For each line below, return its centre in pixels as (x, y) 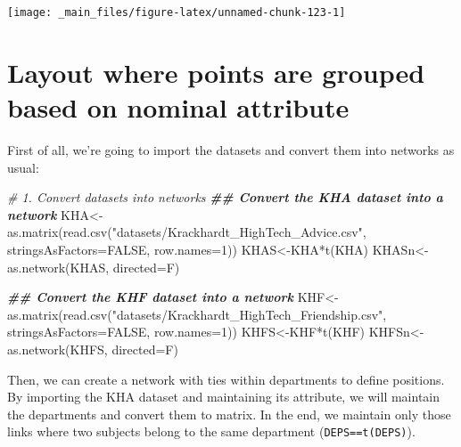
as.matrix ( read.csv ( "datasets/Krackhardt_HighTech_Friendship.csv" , (197, 314)
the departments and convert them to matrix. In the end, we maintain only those (229, 414)
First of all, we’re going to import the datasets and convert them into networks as (231, 149)
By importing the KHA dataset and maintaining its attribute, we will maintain (224, 397)
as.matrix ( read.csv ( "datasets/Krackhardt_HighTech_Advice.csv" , (187, 232)
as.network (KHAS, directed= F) (94, 267)
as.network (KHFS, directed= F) (93, 349)
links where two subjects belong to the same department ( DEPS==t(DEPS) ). (211, 431)
